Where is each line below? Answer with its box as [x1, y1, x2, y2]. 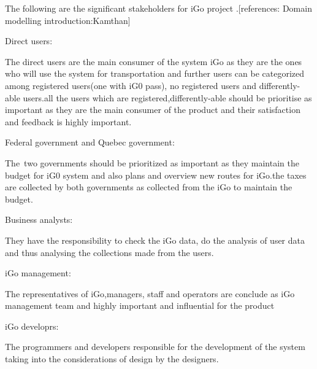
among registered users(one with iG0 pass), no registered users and [5, 79, 257, 91]
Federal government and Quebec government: [5, 136, 175, 149]
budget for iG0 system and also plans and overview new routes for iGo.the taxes [5, 168, 307, 181]
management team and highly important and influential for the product [5, 299, 275, 312]
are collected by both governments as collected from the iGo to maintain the [5, 181, 292, 193]
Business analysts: [5, 213, 73, 226]
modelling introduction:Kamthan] [5, 14, 131, 26]
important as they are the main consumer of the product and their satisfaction [5, 103, 300, 116]
